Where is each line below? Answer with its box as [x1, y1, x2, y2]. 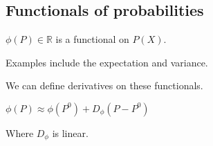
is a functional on [55, 32, 129, 46]
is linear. [52, 125, 89, 140]
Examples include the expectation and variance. [6, 55, 208, 69]
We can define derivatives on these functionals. [6, 78, 203, 93]
